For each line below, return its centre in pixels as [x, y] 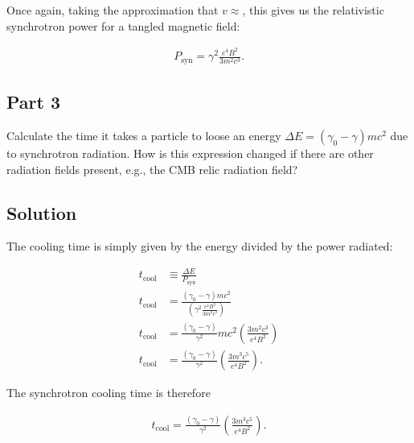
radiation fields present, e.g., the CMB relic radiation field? [152, 169]
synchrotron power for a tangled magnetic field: [123, 25]
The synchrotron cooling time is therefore [109, 393]
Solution [42, 212]
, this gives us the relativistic [313, 10]
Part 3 [34, 102]
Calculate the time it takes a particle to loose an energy [144, 135]
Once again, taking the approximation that [113, 10]
